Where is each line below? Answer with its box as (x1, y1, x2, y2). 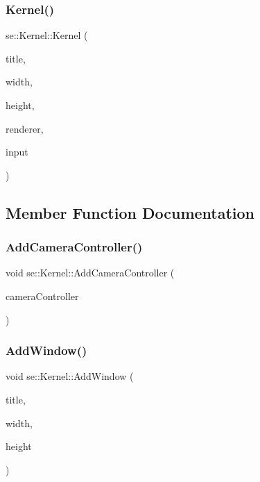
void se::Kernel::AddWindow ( (6, 369, 134, 383)
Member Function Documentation (6, 201, 255, 223)
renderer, (6, 121, 44, 135)
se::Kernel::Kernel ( (6, 28, 88, 42)
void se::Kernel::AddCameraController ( (6, 265, 175, 280)
